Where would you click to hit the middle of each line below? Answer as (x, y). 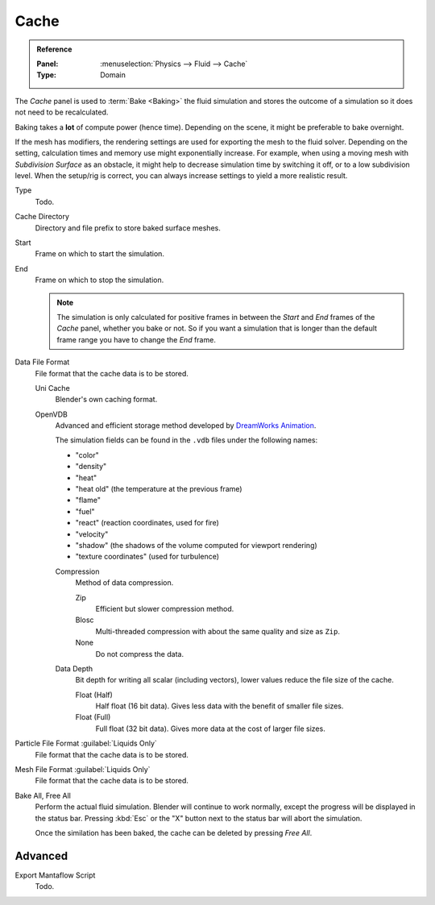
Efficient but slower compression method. (165, 608)
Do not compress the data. (140, 654)
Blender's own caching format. (106, 400)
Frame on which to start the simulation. (100, 254)
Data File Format (42, 362)
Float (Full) (93, 717)
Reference (54, 49)
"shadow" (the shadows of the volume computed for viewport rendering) (196, 545)
